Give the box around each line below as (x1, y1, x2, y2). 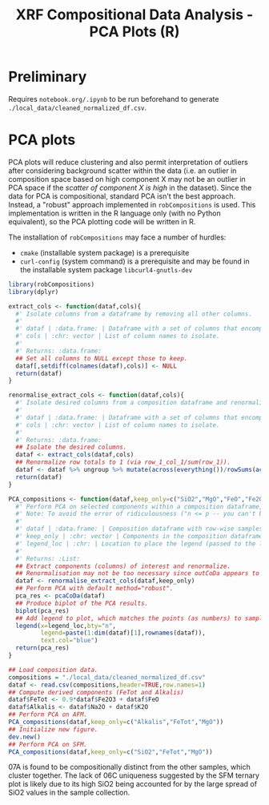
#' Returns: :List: (15, 554, 81, 562)
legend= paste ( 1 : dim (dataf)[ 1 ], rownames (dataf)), (40, 629, 206, 638)
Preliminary (8, 68, 87, 86)
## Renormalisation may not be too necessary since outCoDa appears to (15, 570, 260, 578)
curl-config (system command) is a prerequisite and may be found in (19, 256, 250, 266)
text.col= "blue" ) (40, 637, 98, 645)
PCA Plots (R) (89, 22, 180, 41)
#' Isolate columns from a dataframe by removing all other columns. (15, 310, 252, 318)
